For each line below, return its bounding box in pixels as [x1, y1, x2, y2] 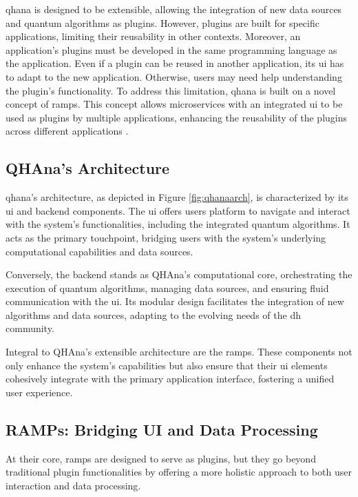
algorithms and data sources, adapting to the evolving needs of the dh [6, 307, 301, 322]
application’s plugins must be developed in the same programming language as [6, 42, 337, 57]
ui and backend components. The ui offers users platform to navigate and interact [6, 203, 350, 217]
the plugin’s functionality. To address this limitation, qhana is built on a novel [6, 83, 336, 97]
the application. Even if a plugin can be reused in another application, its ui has [6, 56, 344, 70]
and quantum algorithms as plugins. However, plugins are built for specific [6, 15, 319, 30]
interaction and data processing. [6, 478, 141, 492]
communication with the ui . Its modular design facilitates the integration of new [6, 294, 344, 309]
